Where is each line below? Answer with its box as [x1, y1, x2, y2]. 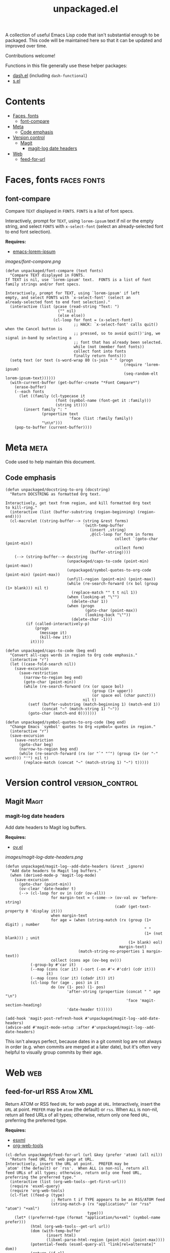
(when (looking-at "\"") [67, 594, 120, 600]
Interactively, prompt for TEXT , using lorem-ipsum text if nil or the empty [5, 218, 154, 224]
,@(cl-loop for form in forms [89, 532, 154, 537]
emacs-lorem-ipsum [12, 248, 56, 255]
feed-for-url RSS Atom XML [5, 1087, 93, 1096]
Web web [5, 1067, 42, 1079]
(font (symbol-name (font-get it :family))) [55, 398, 152, 403]
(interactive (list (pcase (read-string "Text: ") [10, 304, 120, 309]
